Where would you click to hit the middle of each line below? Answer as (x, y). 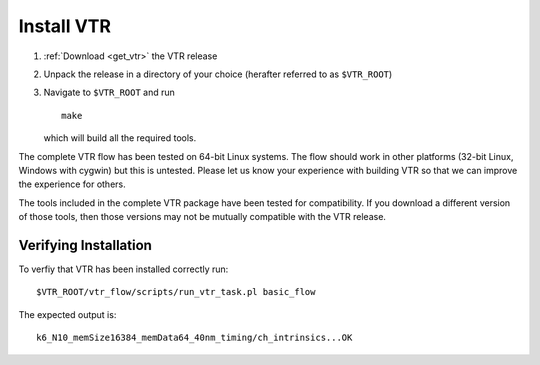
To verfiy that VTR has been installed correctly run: (123, 269)
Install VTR (65, 26)
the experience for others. (72, 184)
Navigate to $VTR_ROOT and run (109, 92)
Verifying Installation (85, 245)
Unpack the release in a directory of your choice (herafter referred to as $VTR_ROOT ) (218, 74)
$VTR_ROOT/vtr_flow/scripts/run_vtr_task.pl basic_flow (176, 292)
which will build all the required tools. (120, 138)
